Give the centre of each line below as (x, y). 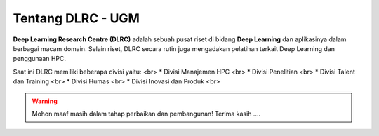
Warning (45, 101)
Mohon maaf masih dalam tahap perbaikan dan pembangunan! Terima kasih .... (146, 114)
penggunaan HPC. (40, 59)
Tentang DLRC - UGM (77, 18)
